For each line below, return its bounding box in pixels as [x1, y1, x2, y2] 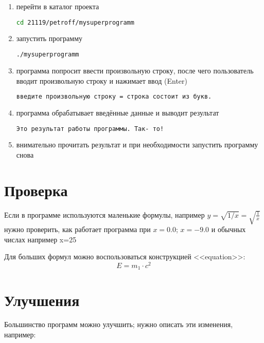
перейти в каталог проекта [16, 1, 99, 11]
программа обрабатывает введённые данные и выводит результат [16, 107, 219, 118]
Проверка [4, 179, 68, 200]
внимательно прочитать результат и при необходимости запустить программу [16, 139, 258, 150]
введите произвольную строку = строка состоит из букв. [16, 93, 212, 101]
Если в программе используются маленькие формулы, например [4, 209, 205, 220]
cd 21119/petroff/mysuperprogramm [16, 18, 134, 26]
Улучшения [4, 289, 80, 310]
